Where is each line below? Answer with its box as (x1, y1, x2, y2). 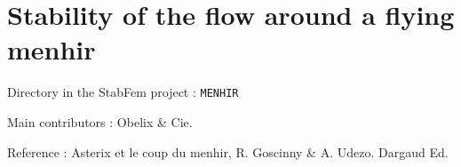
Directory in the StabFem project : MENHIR (7, 83, 239, 101)
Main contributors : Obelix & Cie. (7, 112, 193, 131)
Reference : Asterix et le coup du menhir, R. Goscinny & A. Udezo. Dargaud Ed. (7, 142, 449, 161)
